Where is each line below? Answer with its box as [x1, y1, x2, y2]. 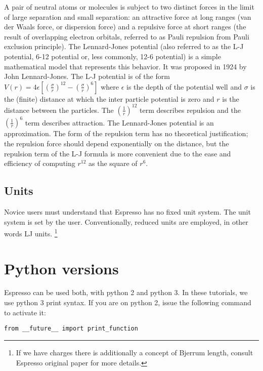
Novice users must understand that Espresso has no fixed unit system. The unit [4, 206, 251, 217]
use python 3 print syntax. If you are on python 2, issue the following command [4, 297, 251, 308]
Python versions [4, 258, 119, 278]
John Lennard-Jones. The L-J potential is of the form [4, 71, 170, 81]
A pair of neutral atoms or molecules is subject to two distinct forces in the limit [4, 2, 254, 12]
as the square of [89, 158, 138, 169]
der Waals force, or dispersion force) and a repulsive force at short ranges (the [4, 21, 246, 32]
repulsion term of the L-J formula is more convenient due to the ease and [4, 148, 231, 158]
